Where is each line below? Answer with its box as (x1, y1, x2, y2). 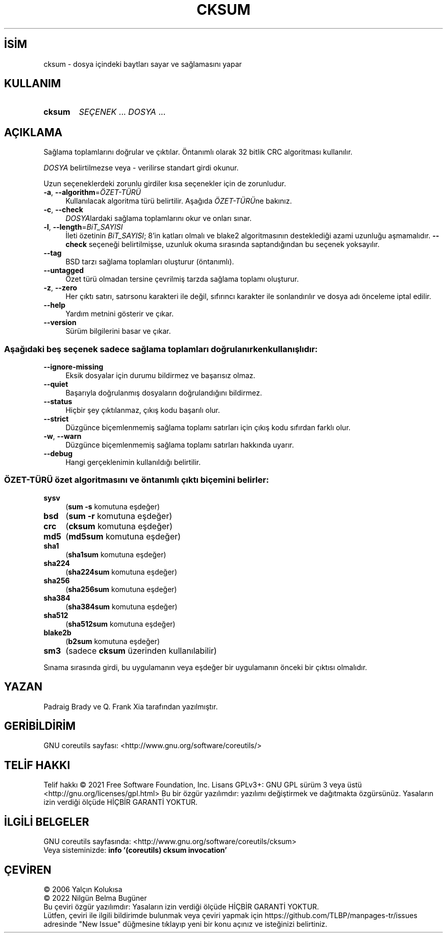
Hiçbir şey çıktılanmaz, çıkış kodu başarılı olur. (65, 406, 220, 415)
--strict (43, 414, 69, 424)
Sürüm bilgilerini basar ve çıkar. (65, 327, 171, 336)
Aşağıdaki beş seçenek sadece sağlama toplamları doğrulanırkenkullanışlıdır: (4, 343, 318, 354)
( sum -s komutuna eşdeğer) (65, 502, 160, 511)
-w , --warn (43, 432, 82, 441)
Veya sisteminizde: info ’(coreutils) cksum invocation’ (43, 846, 227, 855)
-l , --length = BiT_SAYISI (43, 223, 123, 232)
